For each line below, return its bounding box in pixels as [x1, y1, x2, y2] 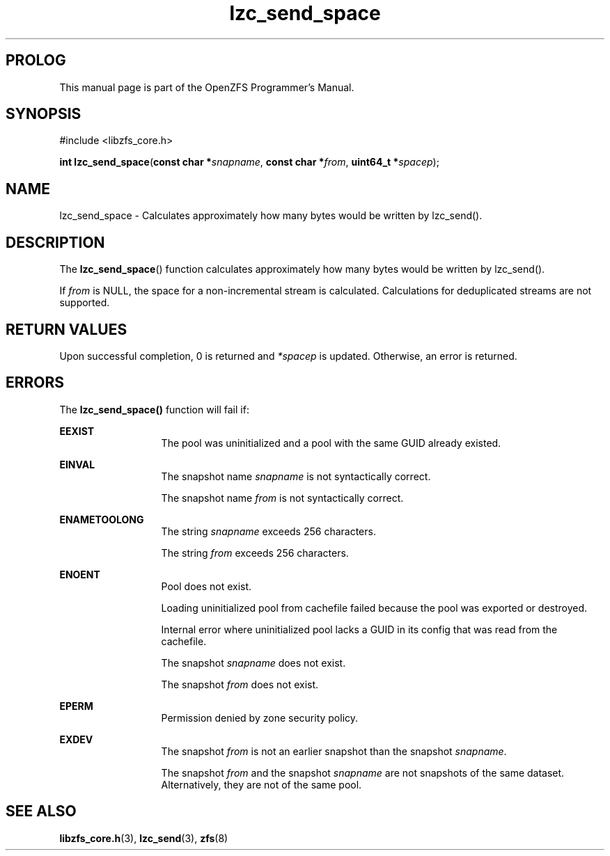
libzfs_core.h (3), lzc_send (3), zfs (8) [59, 832, 228, 844]
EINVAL [59, 458, 95, 470]
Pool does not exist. [161, 580, 252, 592]
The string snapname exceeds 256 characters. [161, 525, 376, 537]
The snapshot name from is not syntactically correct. [161, 491, 404, 504]
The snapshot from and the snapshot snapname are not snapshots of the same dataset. [161, 766, 565, 779]
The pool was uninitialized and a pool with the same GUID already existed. [161, 436, 501, 449]
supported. [59, 296, 110, 309]
